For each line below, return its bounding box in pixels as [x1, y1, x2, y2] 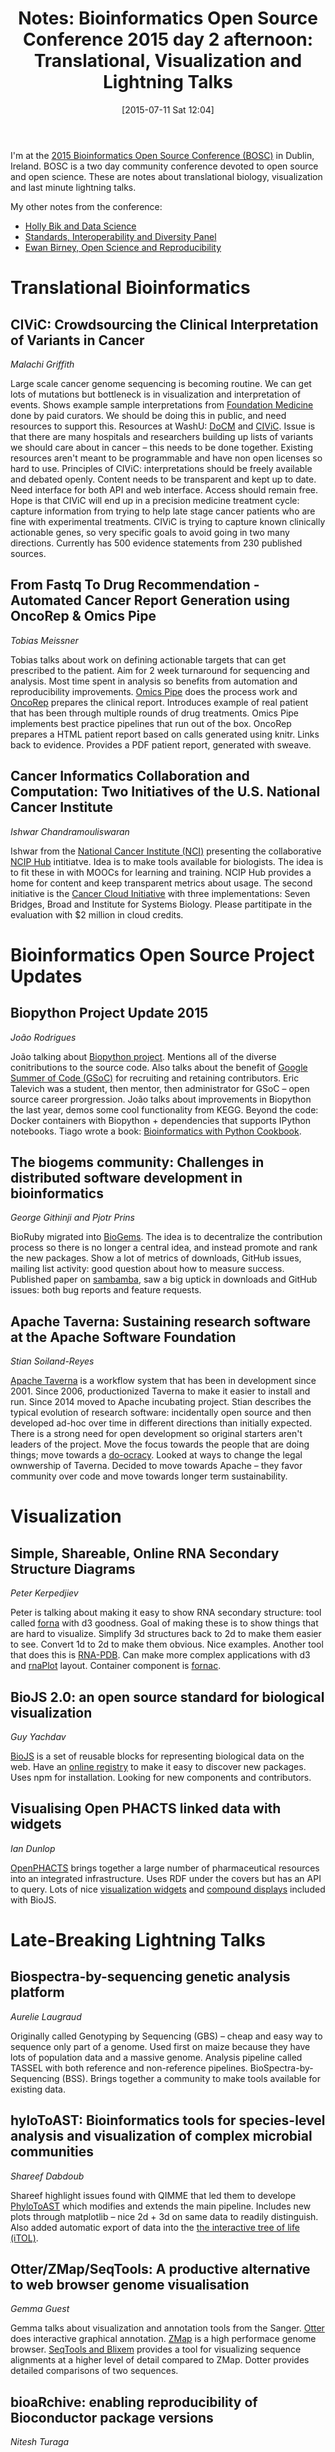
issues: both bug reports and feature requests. [10, 1284, 202, 1296]
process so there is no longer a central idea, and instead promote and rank [10, 1242, 318, 1254]
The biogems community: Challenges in [10, 1153, 265, 1171]
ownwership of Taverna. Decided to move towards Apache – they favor [10, 1460, 303, 1472]
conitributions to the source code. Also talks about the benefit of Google [10, 1061, 308, 1073]
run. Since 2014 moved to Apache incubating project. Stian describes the [10, 1396, 312, 1408]
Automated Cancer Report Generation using [10, 592, 291, 609]
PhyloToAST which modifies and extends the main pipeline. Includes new [10, 2200, 312, 2212]
